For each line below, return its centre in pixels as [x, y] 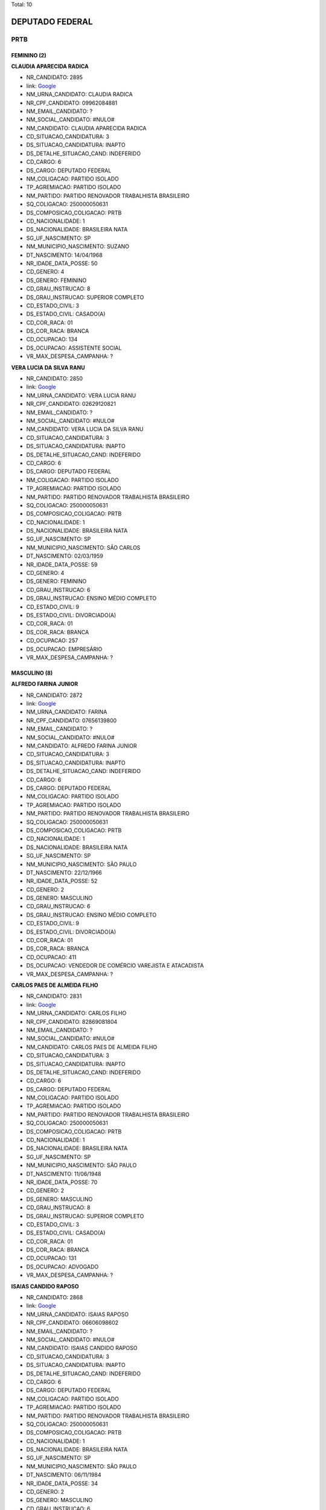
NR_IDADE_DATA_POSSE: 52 [62, 881]
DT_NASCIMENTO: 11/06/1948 [64, 1174]
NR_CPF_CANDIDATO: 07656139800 [72, 720]
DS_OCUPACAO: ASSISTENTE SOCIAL [74, 348]
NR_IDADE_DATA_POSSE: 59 [62, 564]
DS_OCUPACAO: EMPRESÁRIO [64, 649]
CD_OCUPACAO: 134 [52, 339]
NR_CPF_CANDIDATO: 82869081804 [72, 1021]
